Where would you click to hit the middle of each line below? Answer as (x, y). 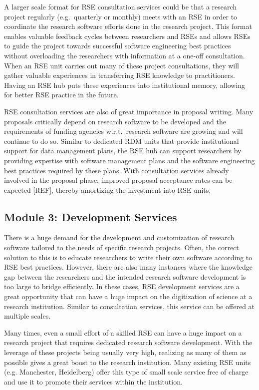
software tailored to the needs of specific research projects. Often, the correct (122, 247)
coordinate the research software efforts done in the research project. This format (128, 26)
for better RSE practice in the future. (61, 95)
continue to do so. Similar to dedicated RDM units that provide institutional (122, 141)
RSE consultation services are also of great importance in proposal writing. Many (129, 111)
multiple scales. (27, 316)
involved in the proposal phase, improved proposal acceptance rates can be (118, 180)
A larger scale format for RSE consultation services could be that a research (121, 6)
